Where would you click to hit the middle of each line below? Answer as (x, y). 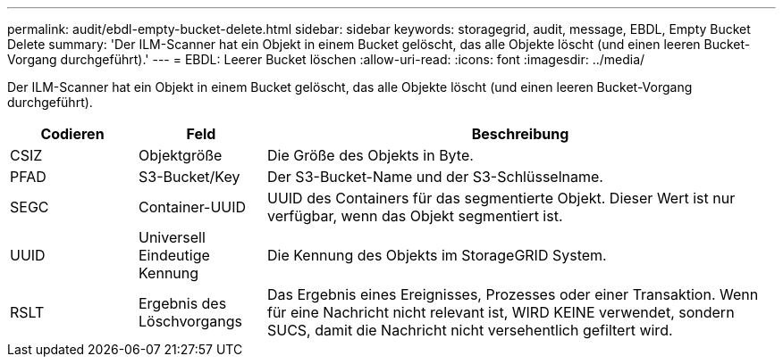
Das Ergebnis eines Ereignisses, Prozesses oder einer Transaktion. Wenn (513, 294)
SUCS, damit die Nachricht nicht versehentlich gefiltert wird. (470, 330)
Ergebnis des (182, 303)
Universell (172, 237)
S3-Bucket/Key (189, 177)
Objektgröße (180, 155)
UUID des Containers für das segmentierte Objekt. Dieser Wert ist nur (501, 198)
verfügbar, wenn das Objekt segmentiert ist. (415, 216)
